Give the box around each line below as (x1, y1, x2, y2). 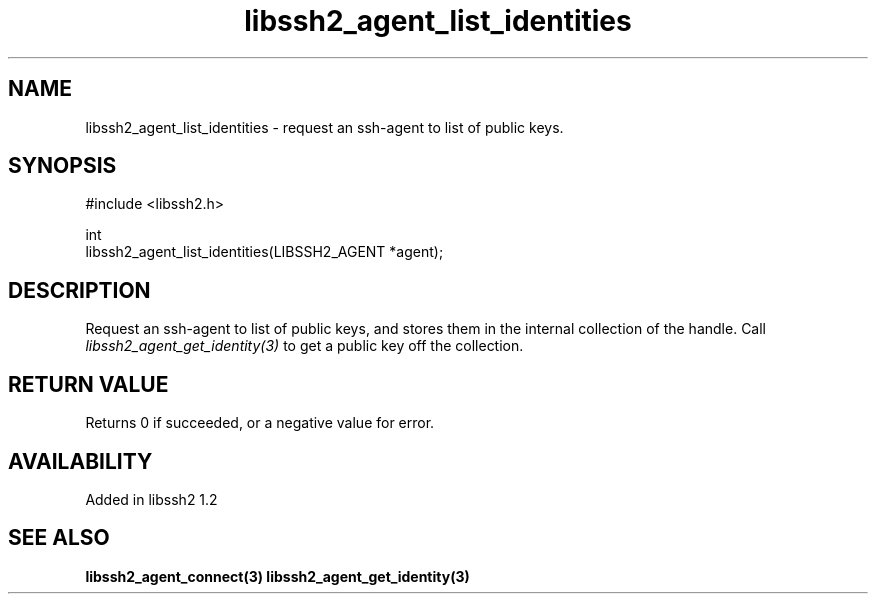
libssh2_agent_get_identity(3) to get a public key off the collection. (85, 337, 524, 355)
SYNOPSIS (8, 153, 117, 179)
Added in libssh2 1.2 (85, 490, 218, 508)
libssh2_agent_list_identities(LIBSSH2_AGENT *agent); (85, 243, 444, 261)
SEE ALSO (8, 525, 110, 551)
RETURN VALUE (8, 371, 169, 397)
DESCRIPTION (8, 277, 151, 303)
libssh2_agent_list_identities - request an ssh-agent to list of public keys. (85, 118, 564, 136)
